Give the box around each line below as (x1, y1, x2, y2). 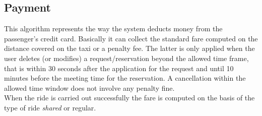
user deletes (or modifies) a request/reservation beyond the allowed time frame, (4, 52, 249, 63)
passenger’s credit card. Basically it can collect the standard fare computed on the (4, 33, 258, 43)
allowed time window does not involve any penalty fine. (4, 82, 175, 93)
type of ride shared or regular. (4, 102, 96, 112)
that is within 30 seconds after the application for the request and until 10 (4, 63, 234, 73)
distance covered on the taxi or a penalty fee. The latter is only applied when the (4, 43, 255, 53)
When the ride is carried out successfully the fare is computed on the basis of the (4, 92, 255, 103)
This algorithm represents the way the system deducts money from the (4, 23, 223, 34)
